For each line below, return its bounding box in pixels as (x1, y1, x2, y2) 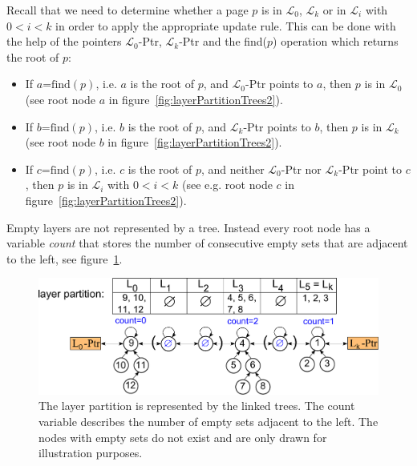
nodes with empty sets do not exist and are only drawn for (38, 428, 327, 445)
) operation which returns (273, 33, 399, 50)
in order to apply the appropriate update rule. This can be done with (55, 17, 396, 34)
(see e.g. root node (182, 176, 273, 193)
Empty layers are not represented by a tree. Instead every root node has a (6, 219, 370, 235)
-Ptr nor (281, 160, 322, 177)
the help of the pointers (6, 33, 122, 50)
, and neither (201, 160, 265, 177)
